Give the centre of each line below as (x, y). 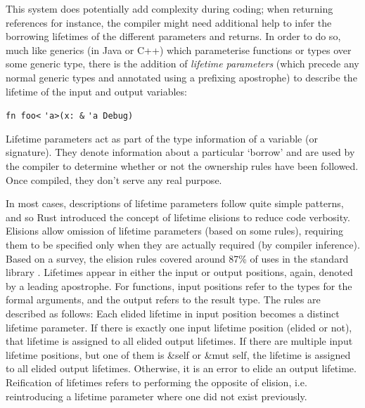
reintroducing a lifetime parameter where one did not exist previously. (156, 396)
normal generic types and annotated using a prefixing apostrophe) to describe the (181, 77)
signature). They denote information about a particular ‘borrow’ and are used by (180, 152)
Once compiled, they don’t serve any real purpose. (114, 179)
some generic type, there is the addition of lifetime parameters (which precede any (182, 64)
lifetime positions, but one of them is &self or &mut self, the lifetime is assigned (178, 354)
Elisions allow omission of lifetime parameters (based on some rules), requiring (175, 231)
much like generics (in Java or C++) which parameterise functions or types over (179, 50)
